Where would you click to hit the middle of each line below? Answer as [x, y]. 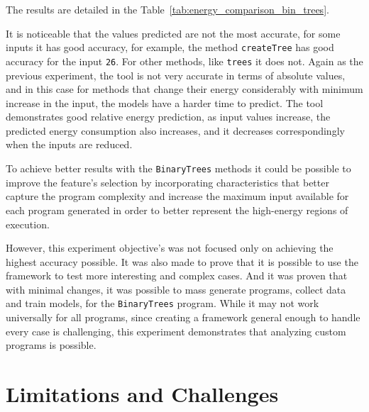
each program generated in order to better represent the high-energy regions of [177, 210]
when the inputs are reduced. [69, 144]
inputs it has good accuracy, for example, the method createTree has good [170, 47]
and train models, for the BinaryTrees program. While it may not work [163, 303]
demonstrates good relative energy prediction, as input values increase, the [168, 117]
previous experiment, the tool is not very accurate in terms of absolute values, [176, 75]
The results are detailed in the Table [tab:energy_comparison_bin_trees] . [167, 9]
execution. [28, 224]
